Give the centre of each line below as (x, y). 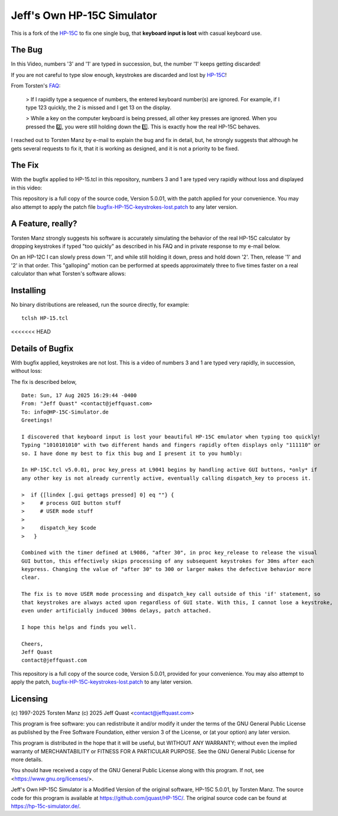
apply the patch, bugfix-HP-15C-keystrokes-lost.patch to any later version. (102, 682)
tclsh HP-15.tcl (45, 318)
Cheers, (32, 644)
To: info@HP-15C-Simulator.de (65, 412)
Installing (29, 290)
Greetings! (37, 420)
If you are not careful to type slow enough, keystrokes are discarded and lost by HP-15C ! (119, 75)
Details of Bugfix (42, 348)
